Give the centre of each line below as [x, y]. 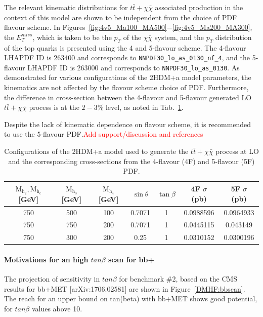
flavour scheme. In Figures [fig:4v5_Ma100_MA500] [85, 27]
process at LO [237, 151]
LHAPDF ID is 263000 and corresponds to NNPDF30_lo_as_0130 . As [134, 67]
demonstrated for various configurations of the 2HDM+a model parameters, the [128, 77]
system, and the [179, 37]
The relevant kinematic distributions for [66, 7]
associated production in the [199, 7]
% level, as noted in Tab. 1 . [140, 107]
